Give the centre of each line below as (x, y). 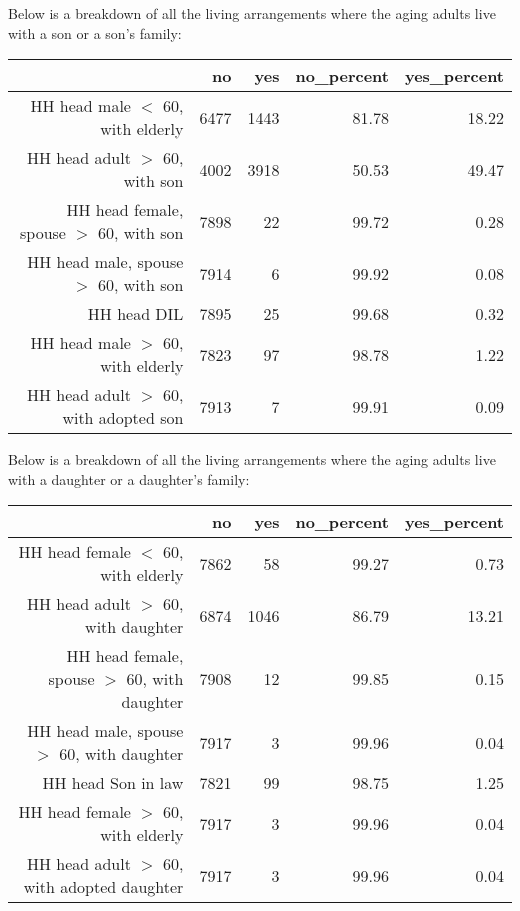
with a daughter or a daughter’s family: (129, 478)
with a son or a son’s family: (95, 32)
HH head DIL (135, 314)
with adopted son (123, 418)
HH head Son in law (113, 783)
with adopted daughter (103, 887)
